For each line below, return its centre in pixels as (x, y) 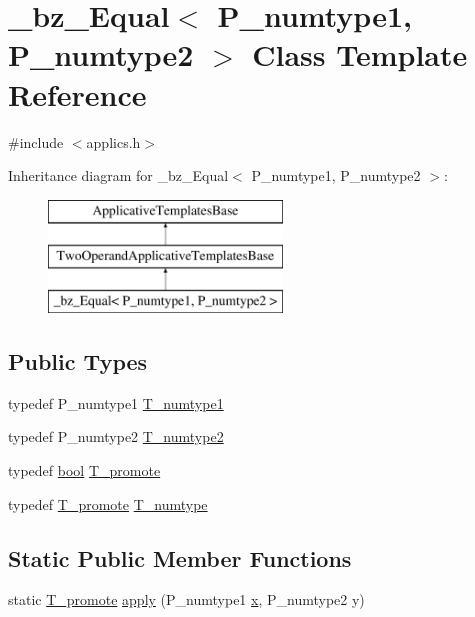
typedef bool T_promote (84, 470)
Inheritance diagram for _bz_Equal (118, 175)
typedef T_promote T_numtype (108, 503)
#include (36, 141)
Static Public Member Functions (180, 557)
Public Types (78, 361)
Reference (77, 93)
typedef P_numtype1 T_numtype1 (116, 402)
